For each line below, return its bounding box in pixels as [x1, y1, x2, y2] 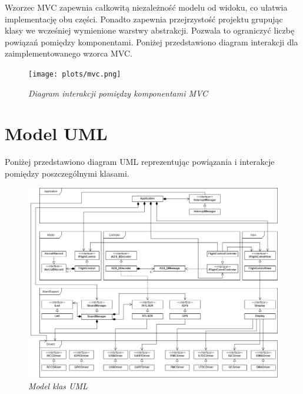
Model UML [5, 121, 108, 145]
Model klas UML [28, 379, 88, 392]
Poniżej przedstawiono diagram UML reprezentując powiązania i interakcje [5, 155, 275, 168]
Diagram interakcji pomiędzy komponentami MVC [28, 87, 208, 99]
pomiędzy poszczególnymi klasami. [5, 167, 129, 179]
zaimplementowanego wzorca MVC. [5, 47, 132, 59]
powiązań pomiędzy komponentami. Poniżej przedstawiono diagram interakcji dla [5, 35, 298, 48]
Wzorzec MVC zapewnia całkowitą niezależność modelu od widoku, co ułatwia [5, 1, 288, 13]
